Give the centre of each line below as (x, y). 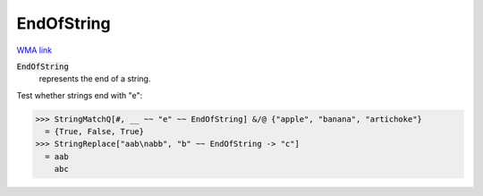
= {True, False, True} (95, 132)
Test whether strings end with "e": (80, 95)
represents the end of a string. (95, 79)
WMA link (34, 50)
